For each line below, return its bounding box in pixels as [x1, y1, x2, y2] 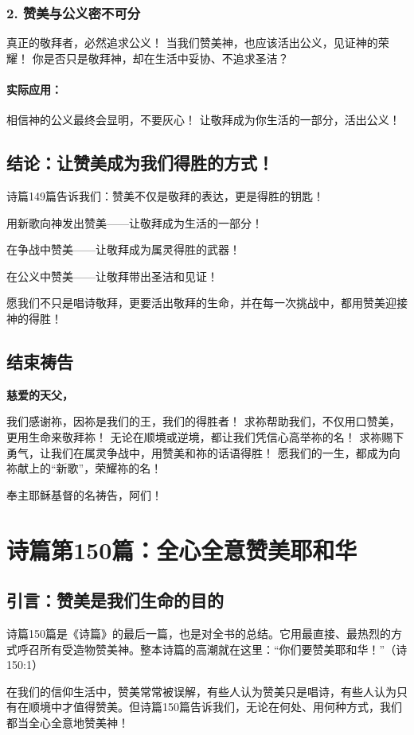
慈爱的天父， [6, 386, 73, 402]
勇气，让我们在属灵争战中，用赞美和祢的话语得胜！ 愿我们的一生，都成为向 [6, 444, 400, 461]
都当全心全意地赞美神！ [6, 714, 129, 730]
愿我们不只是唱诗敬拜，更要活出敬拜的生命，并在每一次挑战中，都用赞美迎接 [6, 294, 408, 311]
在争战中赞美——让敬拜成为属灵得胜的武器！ [6, 241, 240, 258]
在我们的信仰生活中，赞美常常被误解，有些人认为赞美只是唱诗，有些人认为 [6, 682, 396, 699]
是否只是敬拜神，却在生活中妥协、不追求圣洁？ [43, 49, 289, 66]
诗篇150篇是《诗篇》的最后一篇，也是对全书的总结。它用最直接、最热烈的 [6, 624, 391, 641]
